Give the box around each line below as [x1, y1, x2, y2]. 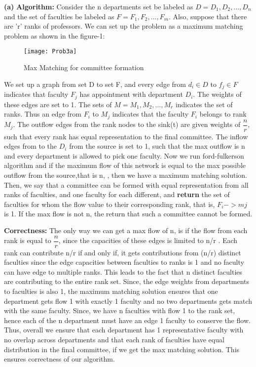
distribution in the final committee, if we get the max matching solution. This [4, 344, 240, 354]
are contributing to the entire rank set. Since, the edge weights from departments [4, 276, 250, 286]
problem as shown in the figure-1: [4, 30, 105, 41]
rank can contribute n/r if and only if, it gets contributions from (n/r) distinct [4, 247, 241, 257]
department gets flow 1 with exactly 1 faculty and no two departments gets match [4, 295, 253, 306]
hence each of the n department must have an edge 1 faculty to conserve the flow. [4, 315, 251, 325]
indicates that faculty [4, 89, 69, 99]
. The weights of [193, 89, 242, 99]
